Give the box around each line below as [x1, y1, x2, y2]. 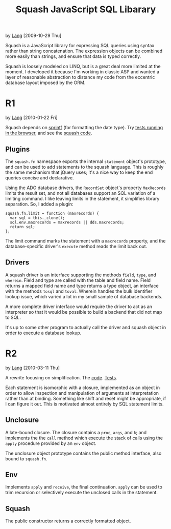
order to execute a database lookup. [5, 330, 82, 336]
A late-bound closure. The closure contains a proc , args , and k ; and [5, 429, 147, 435]
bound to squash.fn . [5, 455, 47, 462]
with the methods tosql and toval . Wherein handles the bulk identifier [5, 288, 153, 294]
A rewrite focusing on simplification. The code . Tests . [5, 374, 117, 380]
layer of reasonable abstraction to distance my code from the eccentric [5, 74, 155, 80]
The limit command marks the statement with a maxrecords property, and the [5, 237, 166, 244]
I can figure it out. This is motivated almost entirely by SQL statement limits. [5, 401, 164, 407]
